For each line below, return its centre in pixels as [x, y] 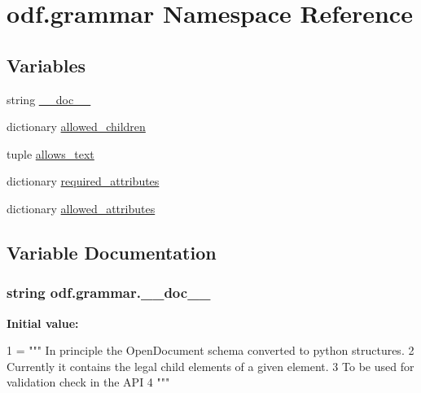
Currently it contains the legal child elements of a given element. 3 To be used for [210, 366]
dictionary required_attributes [83, 181]
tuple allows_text [50, 153]
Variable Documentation [112, 252]
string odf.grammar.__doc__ [109, 293]
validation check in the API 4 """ [88, 382]
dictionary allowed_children [76, 127]
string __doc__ [49, 99]
